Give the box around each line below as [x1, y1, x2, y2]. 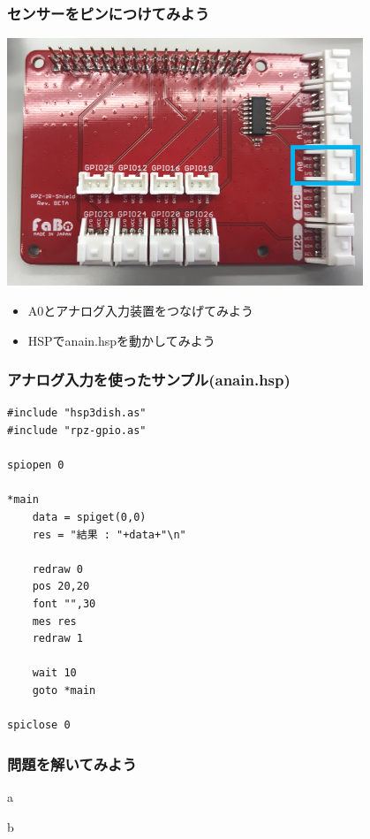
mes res [32, 614, 77, 628]
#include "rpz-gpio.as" [7, 424, 147, 438]
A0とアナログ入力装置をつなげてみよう [27, 301, 254, 320]
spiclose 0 [7, 719, 71, 732]
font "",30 [32, 597, 96, 610]
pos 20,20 [32, 580, 90, 593]
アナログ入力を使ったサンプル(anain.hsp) [7, 369, 291, 391]
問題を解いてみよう [7, 752, 137, 774]
